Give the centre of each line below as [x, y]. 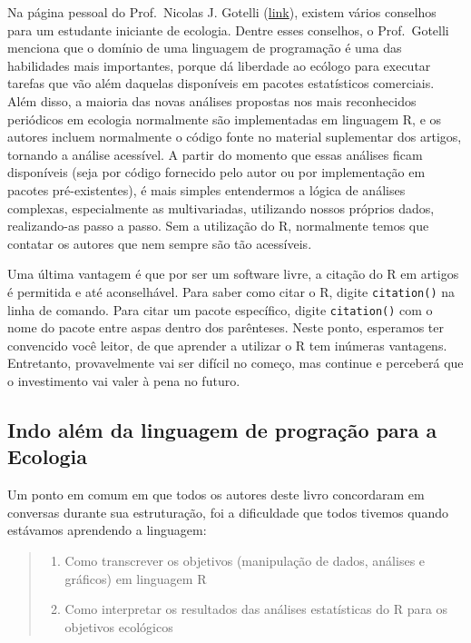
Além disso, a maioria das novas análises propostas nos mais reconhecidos [212, 100]
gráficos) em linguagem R [136, 578]
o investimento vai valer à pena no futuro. [124, 381]
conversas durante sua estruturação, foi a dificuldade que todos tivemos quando [228, 512]
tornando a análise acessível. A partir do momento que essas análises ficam [215, 154]
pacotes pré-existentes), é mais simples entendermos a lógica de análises [206, 189]
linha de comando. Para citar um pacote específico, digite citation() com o [220, 309]
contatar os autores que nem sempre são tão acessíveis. [160, 243]
